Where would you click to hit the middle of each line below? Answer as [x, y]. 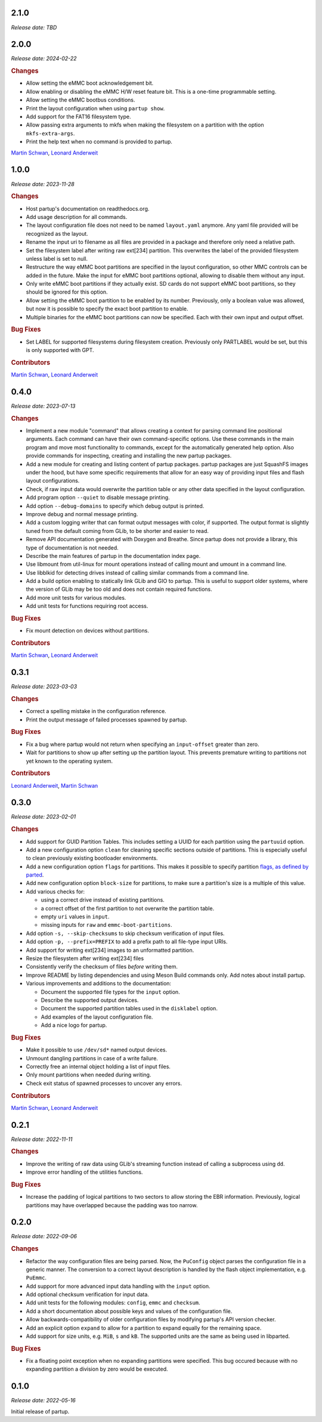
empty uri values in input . [75, 917]
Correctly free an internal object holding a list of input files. [98, 1066]
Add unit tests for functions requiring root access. [87, 606]
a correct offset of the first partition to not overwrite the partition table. [128, 908]
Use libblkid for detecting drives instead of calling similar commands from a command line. [137, 572]
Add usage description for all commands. [77, 217]
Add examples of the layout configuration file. [97, 1017]
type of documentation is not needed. [72, 547]
